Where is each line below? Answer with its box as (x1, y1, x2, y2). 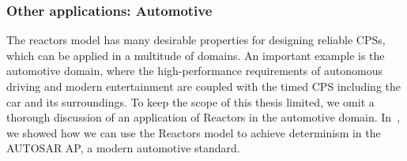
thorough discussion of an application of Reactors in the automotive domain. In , (6, 109, 401, 125)
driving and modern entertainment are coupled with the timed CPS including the (6, 78, 401, 94)
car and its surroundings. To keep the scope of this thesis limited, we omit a (6, 93, 375, 110)
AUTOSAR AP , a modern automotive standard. (6, 140, 240, 156)
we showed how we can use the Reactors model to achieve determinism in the (6, 124, 381, 140)
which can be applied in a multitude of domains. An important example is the (6, 47, 385, 63)
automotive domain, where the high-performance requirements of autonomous (6, 62, 383, 79)
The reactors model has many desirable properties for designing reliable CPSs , (6, 32, 386, 48)
